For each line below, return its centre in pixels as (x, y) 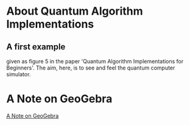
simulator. (19, 74)
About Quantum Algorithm (75, 11)
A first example (36, 47)
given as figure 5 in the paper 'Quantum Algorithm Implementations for (95, 61)
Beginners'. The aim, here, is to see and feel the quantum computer (91, 68)
